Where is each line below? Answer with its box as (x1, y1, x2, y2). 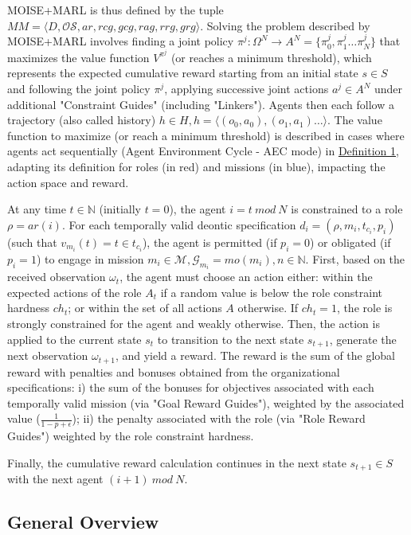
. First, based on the (305, 250, 405, 267)
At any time (7, 201, 66, 217)
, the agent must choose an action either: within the (119, 268, 373, 285)
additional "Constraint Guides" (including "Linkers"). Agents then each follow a (7, 96, 394, 112)
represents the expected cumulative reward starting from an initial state (7, 64, 358, 81)
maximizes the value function (7, 49, 150, 65)
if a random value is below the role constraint (160, 283, 382, 300)
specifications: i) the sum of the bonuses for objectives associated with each (7, 379, 374, 396)
